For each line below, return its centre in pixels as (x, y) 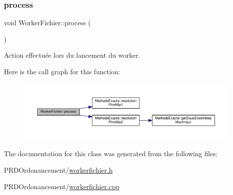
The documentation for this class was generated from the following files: (111, 154)
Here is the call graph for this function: (62, 71)
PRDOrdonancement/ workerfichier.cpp (62, 186)
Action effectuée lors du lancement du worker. (72, 55)
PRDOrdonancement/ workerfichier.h (58, 170)
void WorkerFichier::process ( (48, 23)
